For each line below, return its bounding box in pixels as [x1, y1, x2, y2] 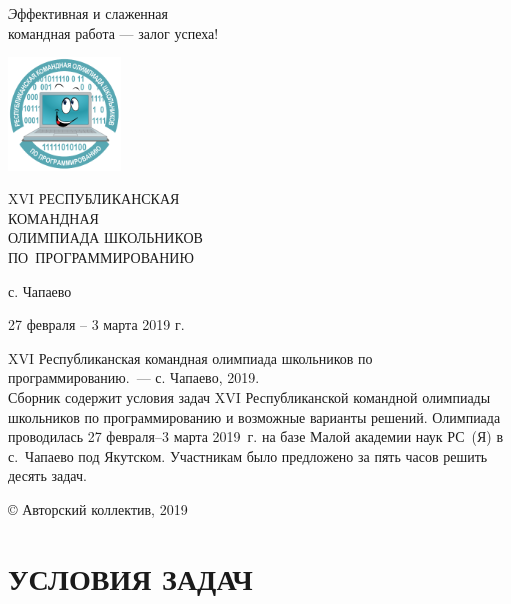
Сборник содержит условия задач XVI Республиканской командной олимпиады [8, 386, 491, 407]
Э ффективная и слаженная [8, 3, 168, 23]
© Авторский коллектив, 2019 [8, 498, 188, 519]
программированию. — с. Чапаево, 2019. [8, 367, 260, 388]
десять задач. [8, 465, 87, 486]
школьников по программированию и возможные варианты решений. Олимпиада [8, 406, 501, 427]
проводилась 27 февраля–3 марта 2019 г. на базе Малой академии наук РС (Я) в [8, 426, 504, 447]
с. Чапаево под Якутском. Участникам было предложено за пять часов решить [8, 445, 488, 466]
